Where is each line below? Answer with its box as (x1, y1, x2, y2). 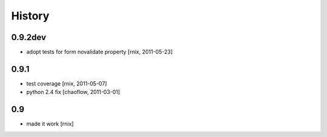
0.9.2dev (11, 32, 47, 42)
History (11, 9, 50, 22)
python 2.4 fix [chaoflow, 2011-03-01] (26, 89, 121, 96)
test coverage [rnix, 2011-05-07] (26, 79, 107, 87)
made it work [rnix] (26, 120, 74, 127)
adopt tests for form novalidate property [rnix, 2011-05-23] (26, 48, 173, 56)
